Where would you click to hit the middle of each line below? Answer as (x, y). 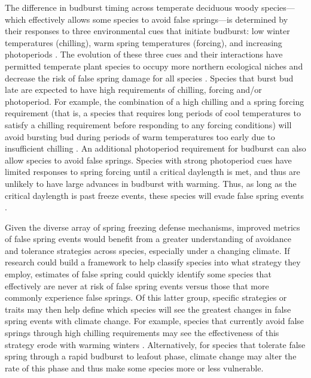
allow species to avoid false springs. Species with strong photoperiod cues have (148, 160)
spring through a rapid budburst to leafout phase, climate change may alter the (151, 356)
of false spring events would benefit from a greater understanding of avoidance (148, 239)
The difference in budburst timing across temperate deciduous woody (132, 7)
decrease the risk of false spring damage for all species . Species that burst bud (149, 78)
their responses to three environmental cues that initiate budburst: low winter (147, 31)
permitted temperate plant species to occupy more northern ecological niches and (154, 66)
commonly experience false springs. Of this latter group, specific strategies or (146, 297)
